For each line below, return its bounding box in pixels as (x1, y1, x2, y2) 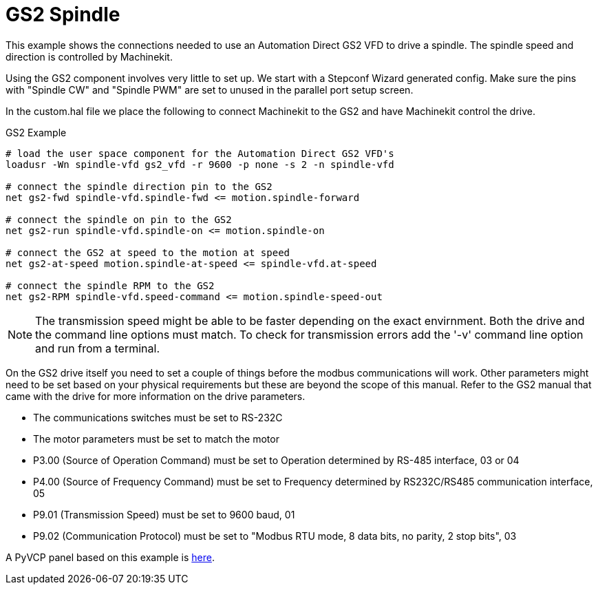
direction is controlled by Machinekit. (6, 50, 173, 63)
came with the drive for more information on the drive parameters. (6, 390, 306, 402)
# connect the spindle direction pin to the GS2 (6, 180, 273, 192)
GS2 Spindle (6, 3, 120, 26)
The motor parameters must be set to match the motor (33, 432, 279, 445)
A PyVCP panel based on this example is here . (6, 551, 215, 563)
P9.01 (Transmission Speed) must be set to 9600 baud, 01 (33, 508, 295, 520)
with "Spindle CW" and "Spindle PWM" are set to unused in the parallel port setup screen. (6, 83, 414, 96)
